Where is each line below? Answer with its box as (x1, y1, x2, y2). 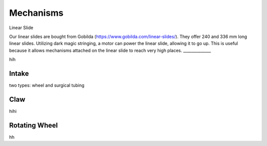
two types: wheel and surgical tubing (9, 82, 85, 88)
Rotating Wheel (9, 121, 58, 129)
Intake (9, 69, 29, 77)
